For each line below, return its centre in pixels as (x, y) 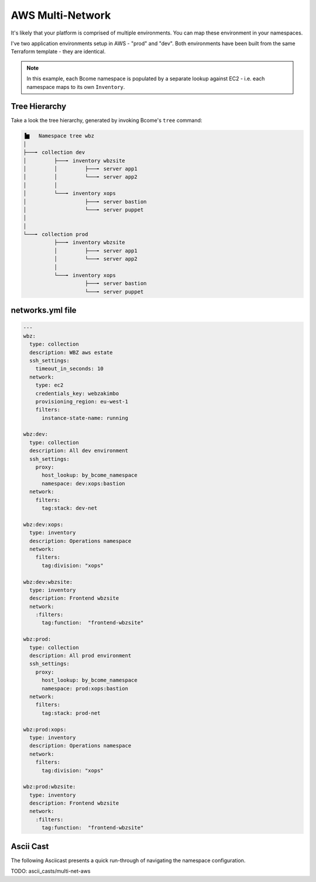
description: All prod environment (80, 656)
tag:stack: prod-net (71, 713)
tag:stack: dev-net (70, 508)
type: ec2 (49, 385)
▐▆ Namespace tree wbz (59, 136)
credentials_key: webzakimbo (77, 393)
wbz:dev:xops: (43, 524)
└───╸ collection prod (56, 235)
